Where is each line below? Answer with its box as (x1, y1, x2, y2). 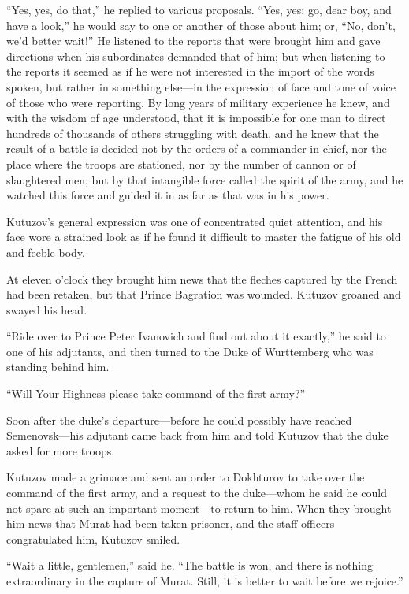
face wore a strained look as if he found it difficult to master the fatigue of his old (6, 228, 401, 245)
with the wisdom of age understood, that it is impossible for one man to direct (6, 110, 386, 126)
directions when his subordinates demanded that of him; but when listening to (6, 47, 385, 64)
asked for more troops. (6, 442, 115, 458)
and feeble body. (6, 243, 85, 260)
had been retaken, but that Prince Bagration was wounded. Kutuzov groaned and (6, 286, 401, 303)
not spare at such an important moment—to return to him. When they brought (6, 499, 392, 516)
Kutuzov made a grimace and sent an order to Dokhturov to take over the (6, 469, 365, 485)
